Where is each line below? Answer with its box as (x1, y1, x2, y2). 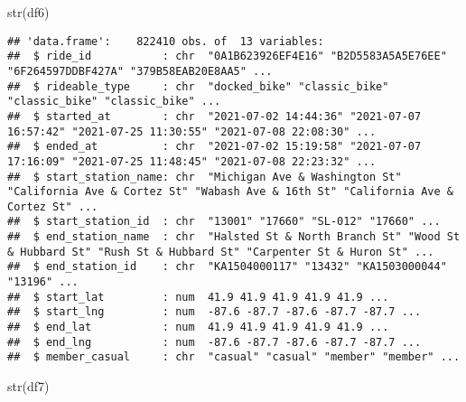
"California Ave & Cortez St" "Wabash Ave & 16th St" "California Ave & (7, 185, 453, 199)
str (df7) (7, 377, 50, 396)
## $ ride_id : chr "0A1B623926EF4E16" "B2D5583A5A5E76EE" (7, 50, 447, 63)
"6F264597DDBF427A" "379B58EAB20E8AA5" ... (7, 64, 273, 78)
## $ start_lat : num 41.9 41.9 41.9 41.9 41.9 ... (7, 290, 389, 304)
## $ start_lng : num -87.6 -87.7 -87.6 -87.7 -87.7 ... (7, 305, 422, 319)
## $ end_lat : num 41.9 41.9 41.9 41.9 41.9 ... (7, 321, 389, 334)
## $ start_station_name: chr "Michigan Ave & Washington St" (7, 170, 402, 183)
